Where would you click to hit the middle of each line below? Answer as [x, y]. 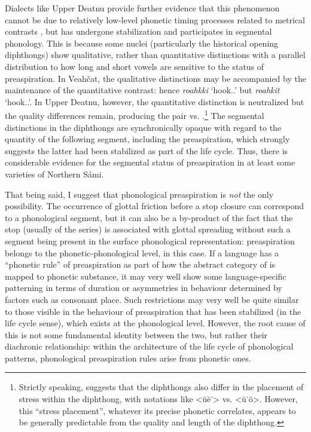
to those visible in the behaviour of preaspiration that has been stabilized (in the [153, 311]
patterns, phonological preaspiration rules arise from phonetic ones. [128, 358]
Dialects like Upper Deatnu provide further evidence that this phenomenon [142, 8]
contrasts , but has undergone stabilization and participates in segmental [138, 31]
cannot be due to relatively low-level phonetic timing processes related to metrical [155, 19]
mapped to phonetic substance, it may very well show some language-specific [146, 276]
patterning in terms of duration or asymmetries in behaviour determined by [144, 288]
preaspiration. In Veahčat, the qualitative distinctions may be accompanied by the [155, 78]
